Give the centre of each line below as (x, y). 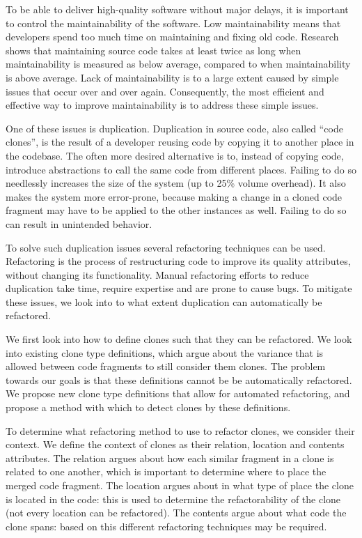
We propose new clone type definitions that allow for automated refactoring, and (178, 393)
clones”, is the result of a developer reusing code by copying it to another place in (180, 142)
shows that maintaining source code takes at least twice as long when (154, 50)
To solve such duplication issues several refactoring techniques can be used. (166, 247)
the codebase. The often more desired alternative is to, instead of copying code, (175, 155)
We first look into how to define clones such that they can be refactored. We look (179, 339)
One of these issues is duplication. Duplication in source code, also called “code (174, 128)
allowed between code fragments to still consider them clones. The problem (166, 366)
